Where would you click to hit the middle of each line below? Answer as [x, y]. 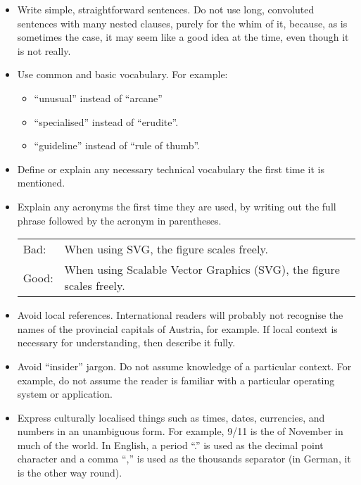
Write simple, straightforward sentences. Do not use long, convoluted [166, 9]
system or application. [65, 394]
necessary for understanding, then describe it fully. [126, 342]
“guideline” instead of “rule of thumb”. [117, 145]
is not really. [44, 50]
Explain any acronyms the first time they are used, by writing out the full [177, 206]
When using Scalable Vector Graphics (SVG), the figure [202, 270]
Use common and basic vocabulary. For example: [122, 74]
